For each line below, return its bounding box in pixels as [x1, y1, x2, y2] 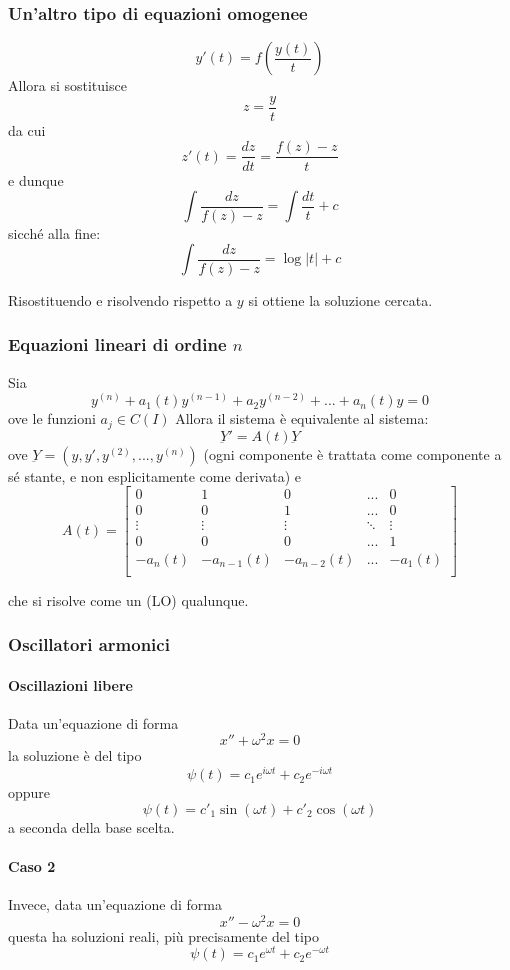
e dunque [8, 169, 64, 190]
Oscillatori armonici [8, 632, 170, 657]
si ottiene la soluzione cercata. [248, 289, 433, 310]
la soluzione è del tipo [8, 745, 142, 766]
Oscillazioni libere [8, 674, 133, 695]
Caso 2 [8, 855, 56, 876]
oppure [8, 782, 51, 803]
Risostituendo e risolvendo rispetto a [8, 289, 233, 310]
